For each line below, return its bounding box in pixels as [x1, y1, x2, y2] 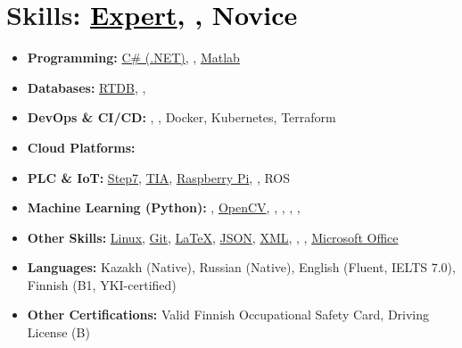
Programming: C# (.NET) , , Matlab [27, 48, 240, 67]
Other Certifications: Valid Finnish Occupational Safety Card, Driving [27, 305, 430, 324]
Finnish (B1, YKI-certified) [27, 275, 177, 294]
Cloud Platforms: [27, 137, 136, 156]
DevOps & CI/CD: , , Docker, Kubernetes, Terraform [27, 108, 336, 127]
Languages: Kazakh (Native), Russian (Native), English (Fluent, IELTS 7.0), [27, 258, 456, 277]
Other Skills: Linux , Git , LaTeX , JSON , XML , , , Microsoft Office [27, 228, 399, 246]
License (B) [27, 323, 90, 342]
